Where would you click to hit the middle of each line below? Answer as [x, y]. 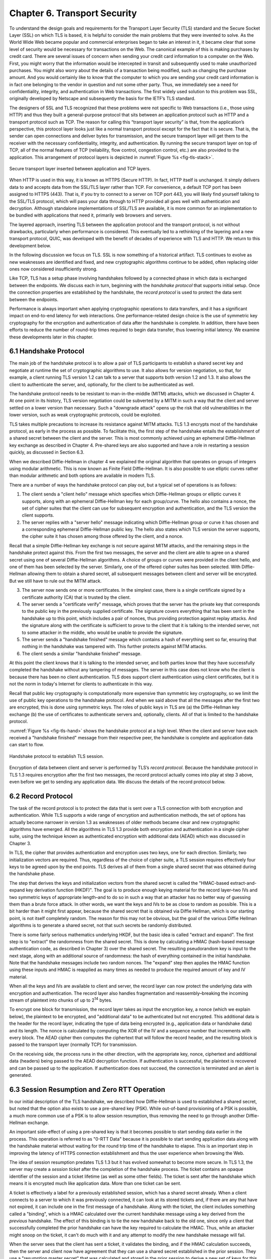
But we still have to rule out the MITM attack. [55, 581]
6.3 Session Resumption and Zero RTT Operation [87, 1090]
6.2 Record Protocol [41, 796]
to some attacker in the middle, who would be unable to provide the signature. [102, 633]
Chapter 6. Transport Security [73, 13]
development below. [30, 246]
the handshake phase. [32, 874]
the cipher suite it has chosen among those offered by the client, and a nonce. [103, 536]
